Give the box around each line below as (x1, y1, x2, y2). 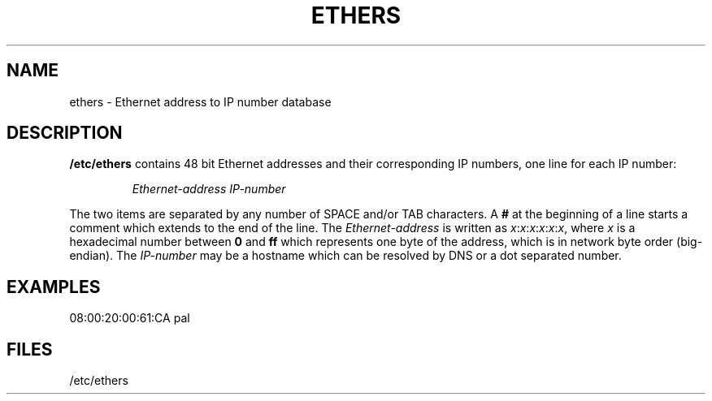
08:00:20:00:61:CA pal (69, 311, 190, 326)
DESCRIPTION (7, 123, 123, 144)
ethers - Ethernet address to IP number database (69, 94, 332, 109)
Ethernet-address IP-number (132, 182, 286, 196)
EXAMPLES (7, 276, 101, 297)
